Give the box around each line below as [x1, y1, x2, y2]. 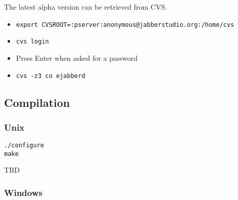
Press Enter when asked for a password [16, 52, 138, 63]
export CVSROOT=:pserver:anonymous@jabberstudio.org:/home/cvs [16, 21, 234, 28]
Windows [4, 186, 43, 198]
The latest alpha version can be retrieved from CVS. [4, 2, 167, 12]
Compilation [4, 94, 70, 110]
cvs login [16, 38, 49, 46]
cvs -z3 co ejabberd [16, 72, 85, 79]
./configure [4, 142, 44, 149]
